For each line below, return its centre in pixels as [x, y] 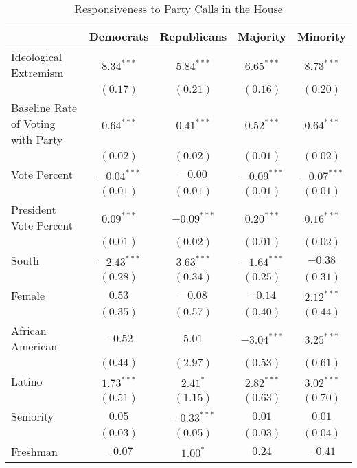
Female [28, 295]
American [34, 346]
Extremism [37, 73]
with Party [37, 139]
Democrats [119, 36]
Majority [262, 36]
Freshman [34, 451]
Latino [27, 381]
